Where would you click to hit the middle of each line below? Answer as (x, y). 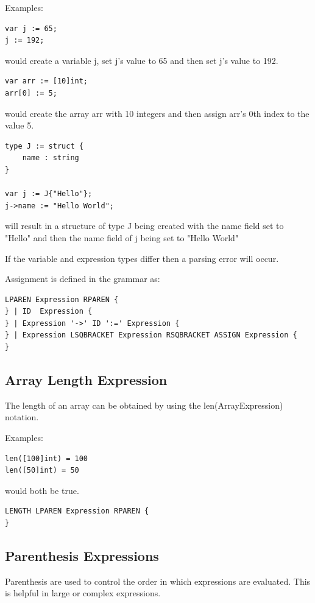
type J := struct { (44, 146)
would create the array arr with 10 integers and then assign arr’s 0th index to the (157, 113)
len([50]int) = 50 (42, 471)
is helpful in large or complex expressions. (83, 593)
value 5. (19, 125)
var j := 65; (31, 28)
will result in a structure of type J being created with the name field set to (144, 226)
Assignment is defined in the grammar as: (83, 279)
